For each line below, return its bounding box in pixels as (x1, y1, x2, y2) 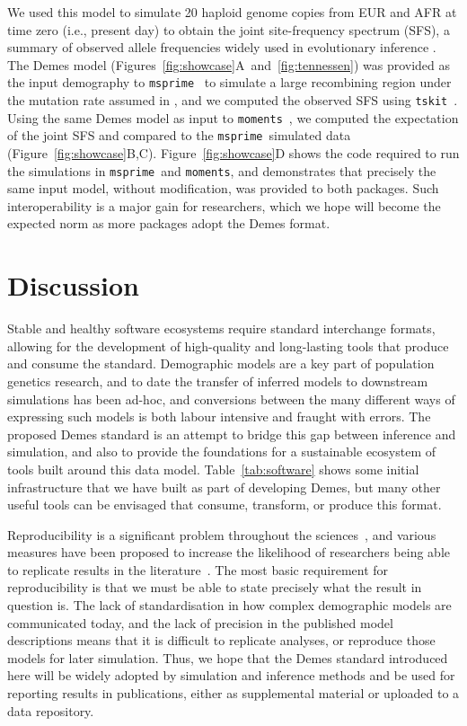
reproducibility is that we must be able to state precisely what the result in (7, 578, 422, 597)
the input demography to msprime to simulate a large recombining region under (7, 73, 452, 92)
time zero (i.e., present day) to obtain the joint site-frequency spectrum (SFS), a (7, 20, 450, 39)
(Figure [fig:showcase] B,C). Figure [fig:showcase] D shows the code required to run (7, 144, 460, 162)
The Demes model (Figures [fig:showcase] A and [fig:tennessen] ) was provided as (7, 55, 451, 74)
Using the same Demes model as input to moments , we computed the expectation (7, 108, 459, 127)
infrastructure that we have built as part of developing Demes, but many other (7, 477, 441, 496)
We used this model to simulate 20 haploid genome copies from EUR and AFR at (7, 3, 457, 21)
